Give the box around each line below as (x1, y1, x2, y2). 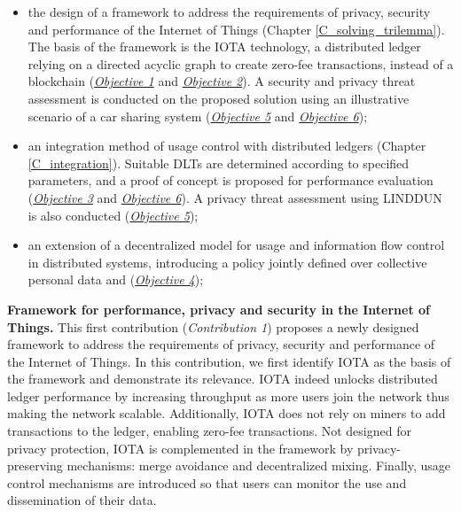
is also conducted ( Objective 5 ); (27, 206, 199, 224)
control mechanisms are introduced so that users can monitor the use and (7, 473, 407, 492)
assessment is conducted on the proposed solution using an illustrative (27, 89, 410, 107)
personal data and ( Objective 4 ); (27, 270, 204, 289)
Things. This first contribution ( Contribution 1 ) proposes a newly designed (7, 317, 419, 336)
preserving (7, 456, 63, 475)
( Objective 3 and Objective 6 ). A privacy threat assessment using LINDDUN (27, 188, 442, 206)
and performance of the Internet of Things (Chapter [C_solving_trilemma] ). (27, 19, 445, 38)
